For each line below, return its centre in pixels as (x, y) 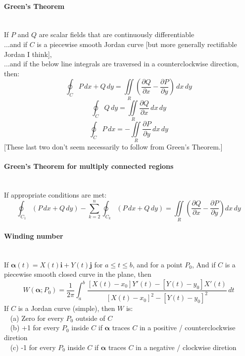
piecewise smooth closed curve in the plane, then (78, 274)
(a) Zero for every (37, 318)
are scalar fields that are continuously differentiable (117, 34)
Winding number (34, 235)
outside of (90, 318)
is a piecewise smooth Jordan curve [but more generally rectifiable (137, 44)
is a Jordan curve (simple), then (67, 308)
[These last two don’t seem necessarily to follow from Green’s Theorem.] (113, 147)
